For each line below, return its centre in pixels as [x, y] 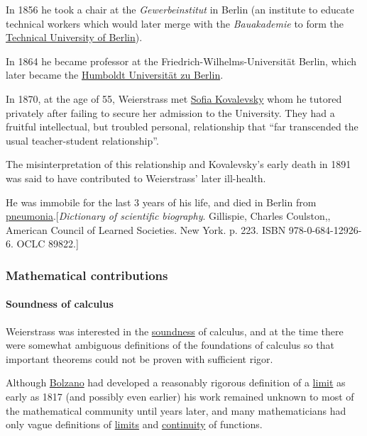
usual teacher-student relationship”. [82, 140]
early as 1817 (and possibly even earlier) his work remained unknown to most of [180, 396]
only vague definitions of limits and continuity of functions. [134, 424]
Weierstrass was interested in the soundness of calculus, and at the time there [175, 331]
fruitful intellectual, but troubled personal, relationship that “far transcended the [182, 127]
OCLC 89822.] [48, 244]
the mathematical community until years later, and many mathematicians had [176, 410]
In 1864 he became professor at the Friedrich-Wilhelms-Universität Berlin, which [181, 61]
